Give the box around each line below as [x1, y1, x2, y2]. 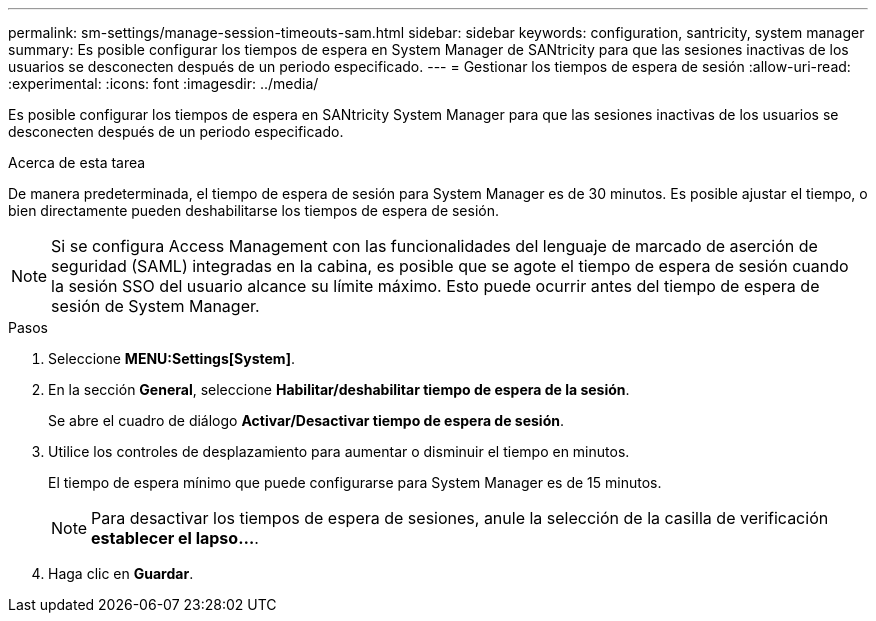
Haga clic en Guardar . [48, 565, 194, 582]
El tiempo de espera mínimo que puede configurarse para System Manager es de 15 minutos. [48, 474, 662, 491]
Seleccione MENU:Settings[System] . [48, 350, 295, 367]
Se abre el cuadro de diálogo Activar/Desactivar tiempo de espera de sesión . [48, 412, 564, 429]
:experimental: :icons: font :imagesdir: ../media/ [8, 75, 319, 92]
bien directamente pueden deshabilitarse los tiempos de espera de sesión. [8, 202, 500, 219]
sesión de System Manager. [51, 296, 260, 316]
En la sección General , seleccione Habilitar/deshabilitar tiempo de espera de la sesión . [48, 381, 630, 398]
